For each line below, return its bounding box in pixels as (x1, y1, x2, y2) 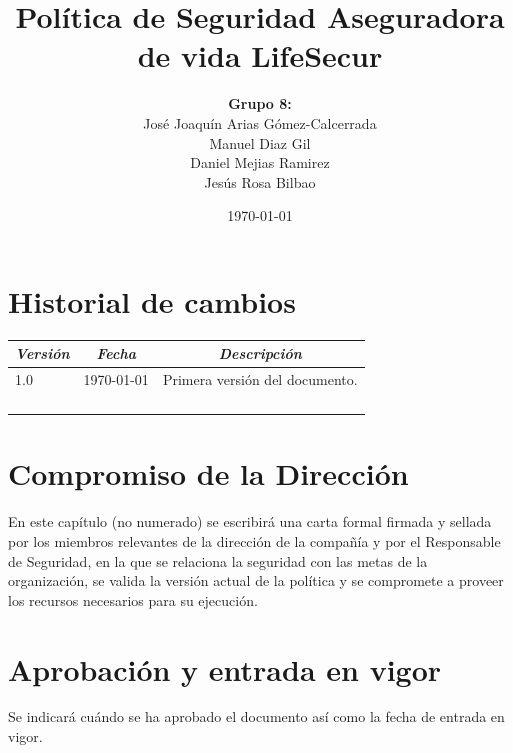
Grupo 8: (228, 93, 292, 114)
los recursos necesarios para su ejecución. (8, 589, 258, 610)
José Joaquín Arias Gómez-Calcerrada (143, 112, 377, 133)
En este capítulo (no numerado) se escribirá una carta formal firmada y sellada (8, 511, 492, 532)
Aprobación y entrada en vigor (8, 648, 442, 689)
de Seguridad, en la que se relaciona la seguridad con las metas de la (8, 550, 428, 571)
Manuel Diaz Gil (209, 132, 311, 153)
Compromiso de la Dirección (8, 453, 409, 494)
